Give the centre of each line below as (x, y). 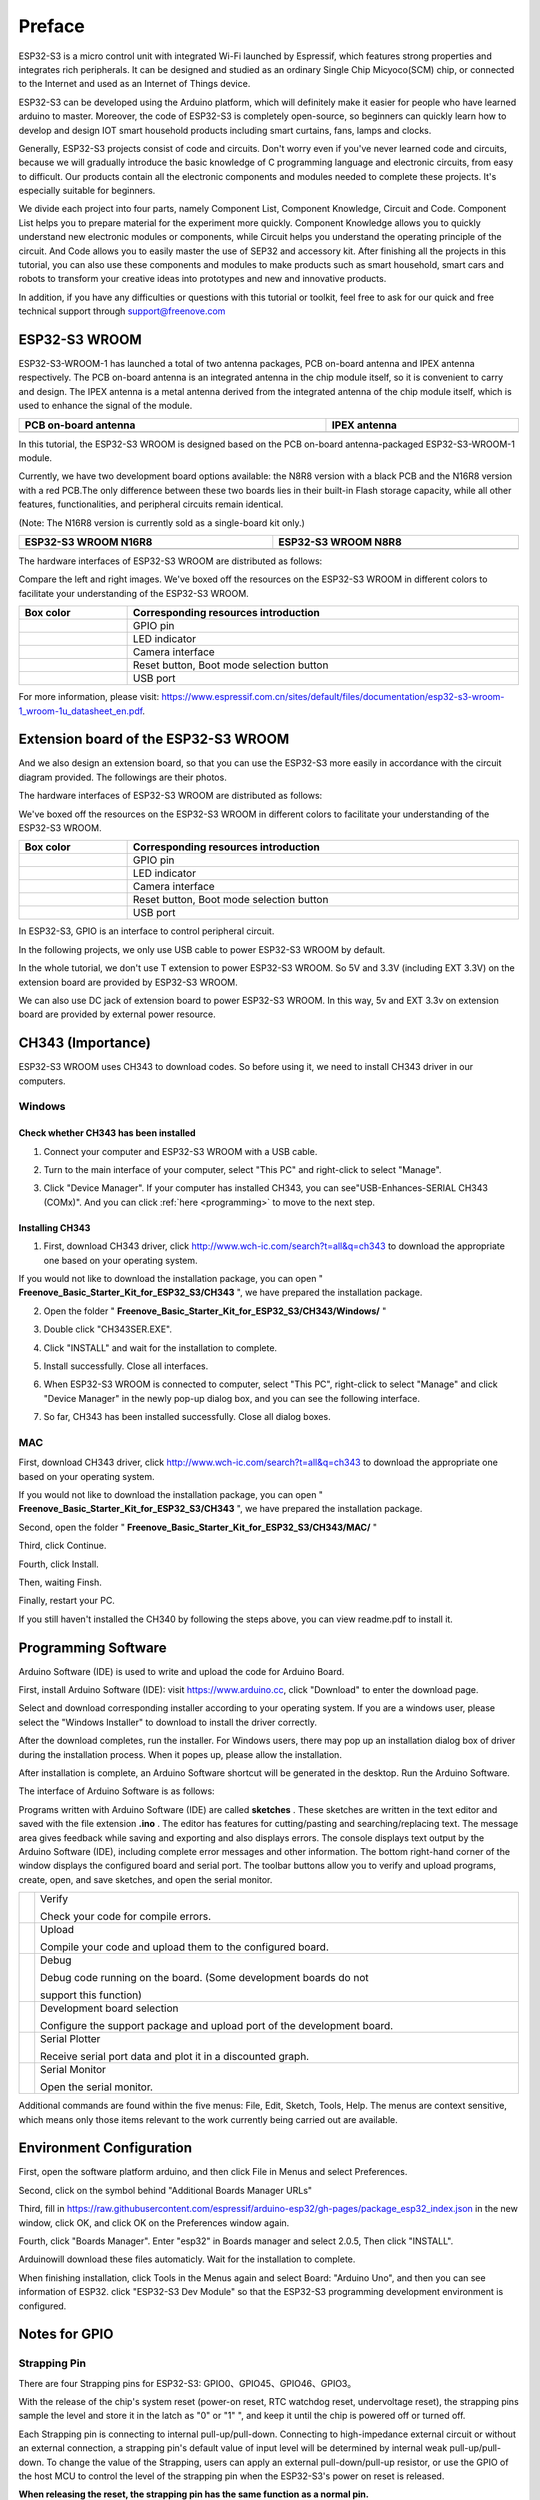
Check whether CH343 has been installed (107, 1133)
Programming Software (92, 1647)
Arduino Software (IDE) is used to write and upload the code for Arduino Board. (181, 1671)
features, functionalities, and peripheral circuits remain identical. (151, 504)
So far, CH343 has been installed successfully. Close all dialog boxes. (187, 1417)
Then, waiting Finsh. (60, 1582)
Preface (51, 26)
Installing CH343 (54, 1227)
